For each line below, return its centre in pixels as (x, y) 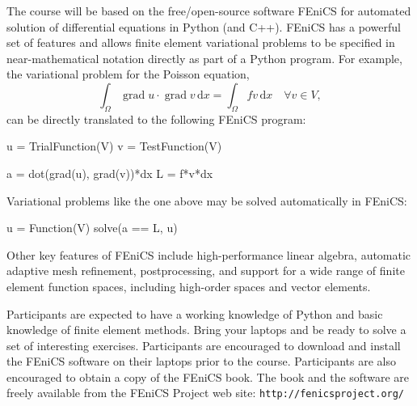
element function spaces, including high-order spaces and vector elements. (189, 286)
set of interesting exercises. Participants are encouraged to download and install (204, 345)
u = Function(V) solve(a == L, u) (92, 228)
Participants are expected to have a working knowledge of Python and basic (195, 313)
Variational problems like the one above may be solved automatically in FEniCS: (207, 200)
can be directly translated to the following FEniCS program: (156, 118)
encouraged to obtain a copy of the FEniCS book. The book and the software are (208, 376)
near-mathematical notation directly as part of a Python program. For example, (204, 58)
